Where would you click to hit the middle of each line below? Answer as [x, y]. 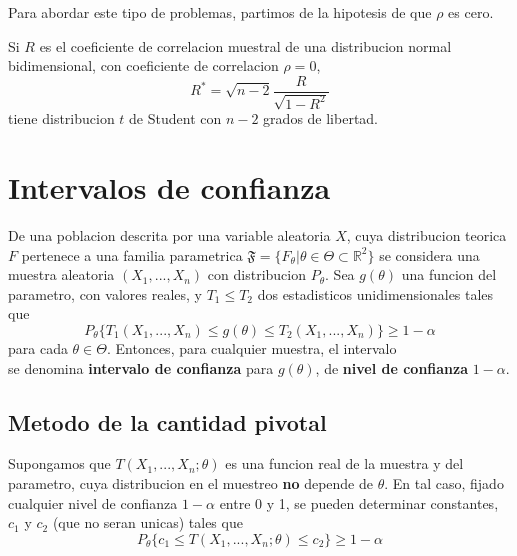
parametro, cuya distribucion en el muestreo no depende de [190, 482]
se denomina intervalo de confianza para [141, 367]
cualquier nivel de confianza [93, 502]
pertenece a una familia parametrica [132, 254]
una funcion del [449, 274]
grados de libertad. [321, 118]
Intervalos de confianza [169, 187]
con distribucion [256, 274]
